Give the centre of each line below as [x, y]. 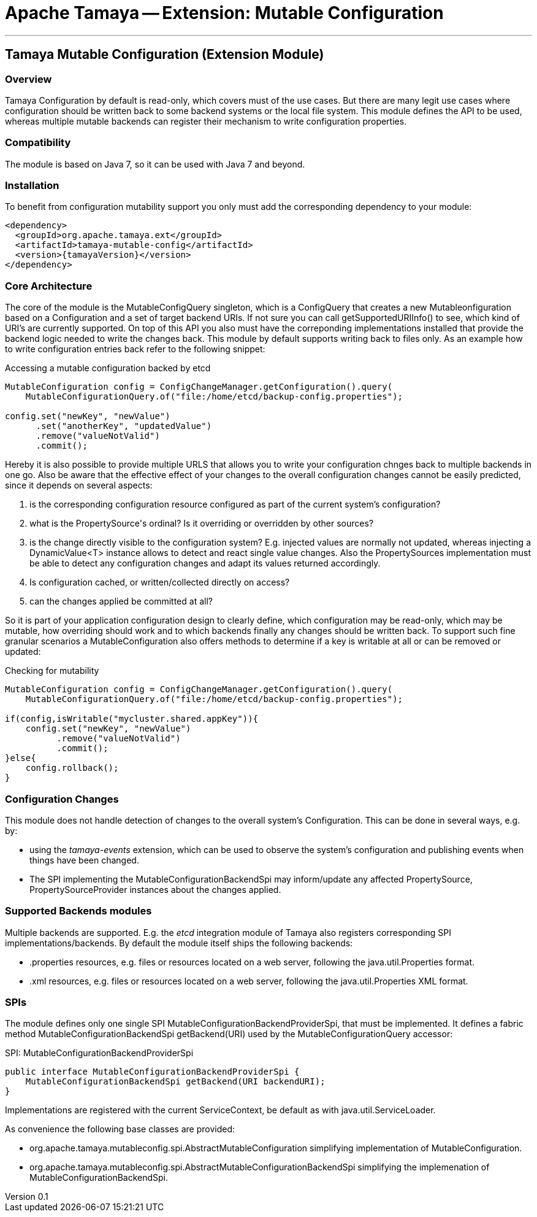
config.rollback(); [72, 768]
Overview [29, 79]
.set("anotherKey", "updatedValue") [124, 426]
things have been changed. [84, 860]
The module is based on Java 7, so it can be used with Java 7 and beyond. [155, 164]
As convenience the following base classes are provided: [120, 1129]
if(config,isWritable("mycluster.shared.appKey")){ [132, 719]
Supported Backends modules [78, 911]
